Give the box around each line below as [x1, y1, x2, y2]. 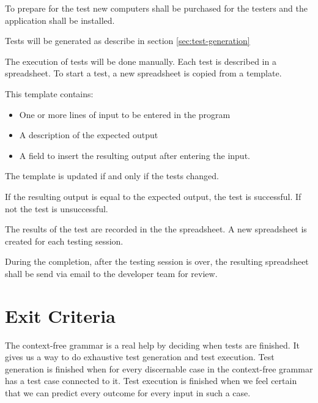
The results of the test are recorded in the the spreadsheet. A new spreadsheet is [5, 223, 307, 235]
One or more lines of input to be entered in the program [19, 108, 231, 120]
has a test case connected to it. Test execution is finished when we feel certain [5, 374, 297, 387]
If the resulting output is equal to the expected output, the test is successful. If [5, 190, 301, 202]
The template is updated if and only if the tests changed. [5, 169, 219, 182]
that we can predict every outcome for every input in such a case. [5, 386, 251, 399]
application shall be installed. [5, 13, 115, 26]
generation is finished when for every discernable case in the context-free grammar [5, 362, 313, 375]
